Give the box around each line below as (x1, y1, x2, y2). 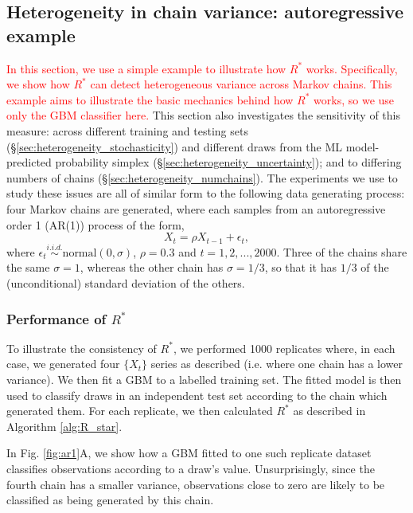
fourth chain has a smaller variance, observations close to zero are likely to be (6, 476, 385, 492)
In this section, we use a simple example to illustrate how (6, 60, 286, 76)
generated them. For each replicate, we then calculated (6, 402, 273, 419)
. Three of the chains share (276, 243, 407, 260)
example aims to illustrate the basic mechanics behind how (6, 91, 294, 108)
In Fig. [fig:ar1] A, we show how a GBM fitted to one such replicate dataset (6, 444, 372, 461)
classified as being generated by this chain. (6, 491, 214, 508)
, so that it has (264, 259, 337, 276)
